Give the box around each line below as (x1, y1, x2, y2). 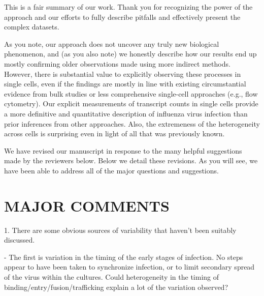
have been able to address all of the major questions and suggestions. (4, 165, 219, 175)
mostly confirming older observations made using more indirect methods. (4, 58, 230, 69)
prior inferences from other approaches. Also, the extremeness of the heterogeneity (4, 118, 260, 129)
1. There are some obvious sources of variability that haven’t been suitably (4, 224, 237, 235)
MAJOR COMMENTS (4, 195, 170, 216)
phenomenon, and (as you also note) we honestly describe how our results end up (4, 48, 257, 59)
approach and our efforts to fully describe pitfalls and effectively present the (4, 11, 241, 22)
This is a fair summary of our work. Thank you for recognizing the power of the (4, 2, 253, 12)
